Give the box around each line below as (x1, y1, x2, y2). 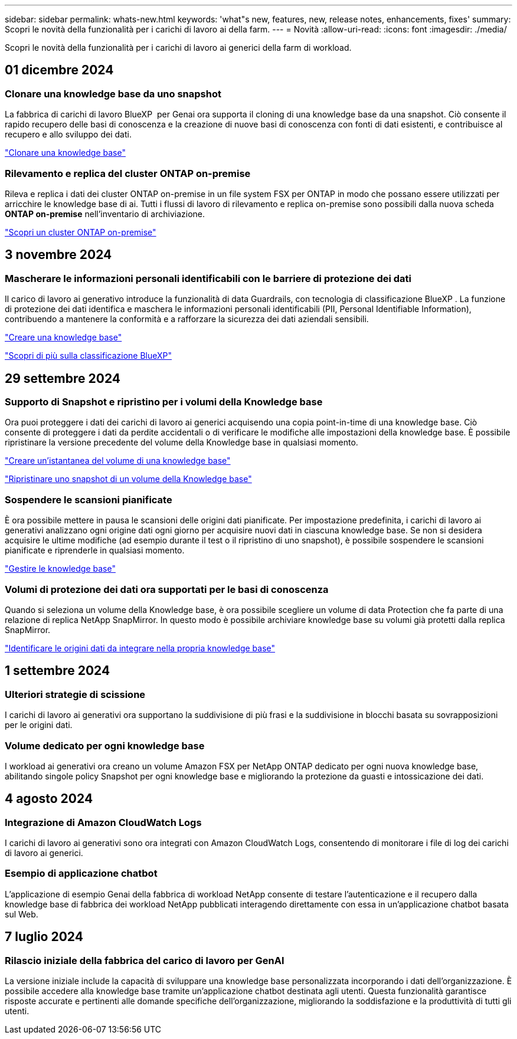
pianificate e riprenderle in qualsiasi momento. (5, 545, 185, 556)
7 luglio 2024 (5, 929, 83, 945)
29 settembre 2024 (5, 371, 120, 386)
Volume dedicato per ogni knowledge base (5, 739, 205, 752)
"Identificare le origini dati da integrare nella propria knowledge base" (5, 643, 276, 653)
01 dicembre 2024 (5, 63, 114, 78)
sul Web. (5, 909, 38, 919)
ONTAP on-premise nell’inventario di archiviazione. (5, 208, 205, 219)
